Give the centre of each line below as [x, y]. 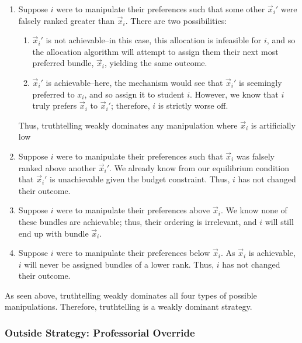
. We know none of [254, 210]
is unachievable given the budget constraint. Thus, [140, 179]
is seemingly [260, 82]
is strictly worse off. [193, 105]
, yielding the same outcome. [156, 63]
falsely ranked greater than [67, 20]
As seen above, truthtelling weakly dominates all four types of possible [131, 295]
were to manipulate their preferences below [133, 253]
